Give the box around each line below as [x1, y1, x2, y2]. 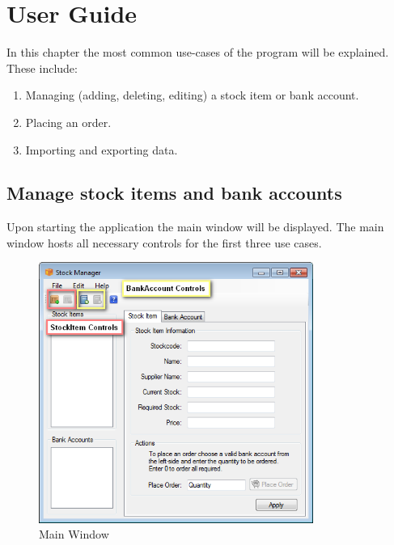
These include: [6, 59, 78, 76]
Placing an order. [25, 113, 112, 130]
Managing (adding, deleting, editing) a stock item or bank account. [25, 87, 359, 104]
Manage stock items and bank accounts [6, 180, 342, 205]
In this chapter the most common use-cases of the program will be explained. [6, 44, 389, 61]
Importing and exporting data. [25, 141, 178, 158]
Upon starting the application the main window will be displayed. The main [6, 218, 384, 235]
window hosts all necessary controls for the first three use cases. [6, 234, 322, 251]
